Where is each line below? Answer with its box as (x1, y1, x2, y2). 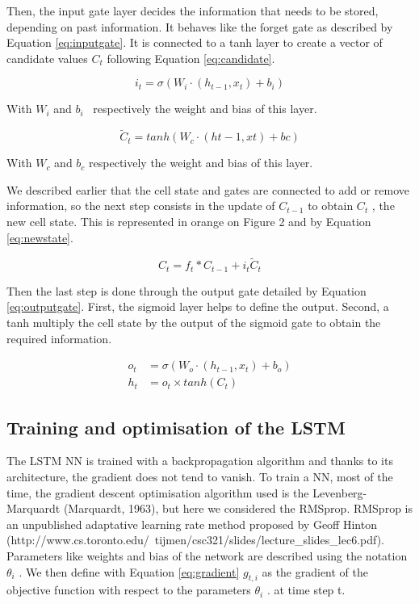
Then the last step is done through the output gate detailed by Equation (6, 282, 367, 299)
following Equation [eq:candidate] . (107, 49, 275, 66)
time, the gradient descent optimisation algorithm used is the (6, 484, 309, 501)
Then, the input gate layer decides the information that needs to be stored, (6, 2, 379, 19)
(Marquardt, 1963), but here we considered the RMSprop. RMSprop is (63, 500, 413, 517)
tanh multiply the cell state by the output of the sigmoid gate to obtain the (6, 314, 381, 331)
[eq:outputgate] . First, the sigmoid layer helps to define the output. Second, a (6, 298, 389, 315)
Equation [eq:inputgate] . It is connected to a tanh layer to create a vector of (6, 34, 383, 51)
